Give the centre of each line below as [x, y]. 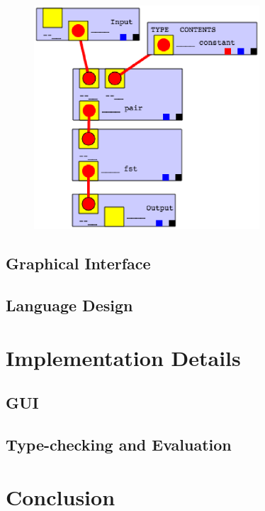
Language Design [69, 305]
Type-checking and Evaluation [119, 445]
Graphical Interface [78, 263]
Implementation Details [123, 357]
